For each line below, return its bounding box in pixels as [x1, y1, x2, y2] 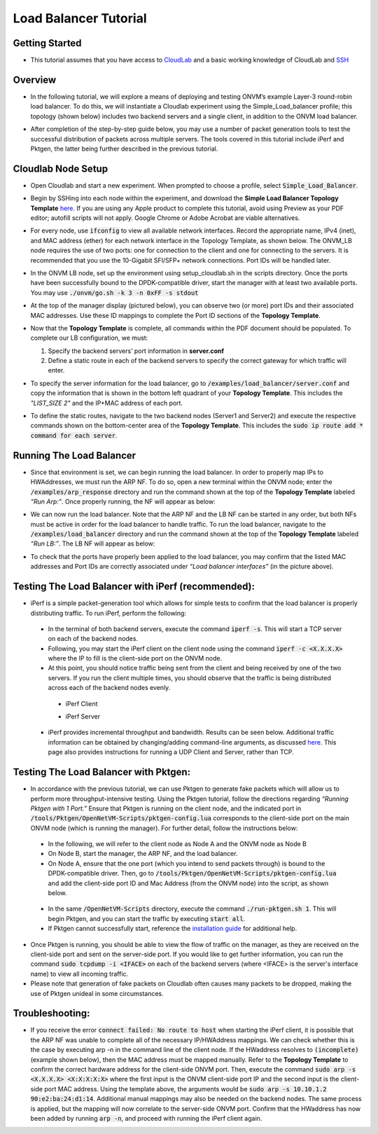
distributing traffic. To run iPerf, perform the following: [30, 609, 187, 617]
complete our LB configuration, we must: [30, 333, 148, 343]
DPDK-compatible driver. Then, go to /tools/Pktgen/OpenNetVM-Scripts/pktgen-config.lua [48, 869, 337, 878]
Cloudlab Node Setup [13, 163, 108, 174]
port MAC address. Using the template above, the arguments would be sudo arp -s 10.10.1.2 [44, 1084, 327, 1093]
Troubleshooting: [13, 1007, 90, 1019]
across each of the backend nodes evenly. [48, 684, 171, 692]
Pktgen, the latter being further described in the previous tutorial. [30, 144, 218, 153]
